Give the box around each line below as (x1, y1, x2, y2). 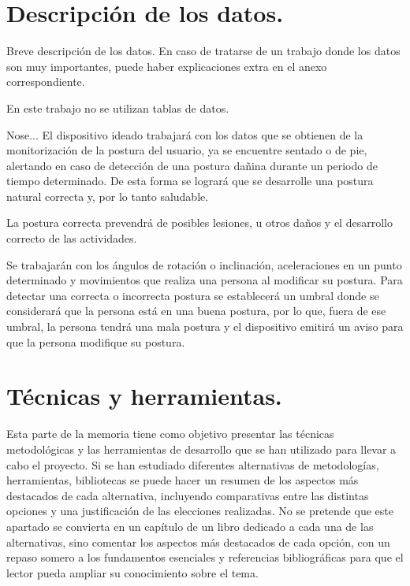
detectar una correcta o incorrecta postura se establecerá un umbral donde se (6, 287, 379, 303)
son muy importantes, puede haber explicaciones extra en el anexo (6, 57, 327, 74)
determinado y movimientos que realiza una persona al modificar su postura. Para (6, 272, 403, 288)
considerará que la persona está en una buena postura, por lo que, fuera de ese (6, 302, 386, 319)
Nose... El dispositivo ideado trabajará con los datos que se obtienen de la (6, 126, 363, 143)
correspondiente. (6, 73, 85, 90)
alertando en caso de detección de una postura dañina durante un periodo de (6, 157, 378, 173)
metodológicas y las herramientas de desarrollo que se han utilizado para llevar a (6, 440, 397, 457)
